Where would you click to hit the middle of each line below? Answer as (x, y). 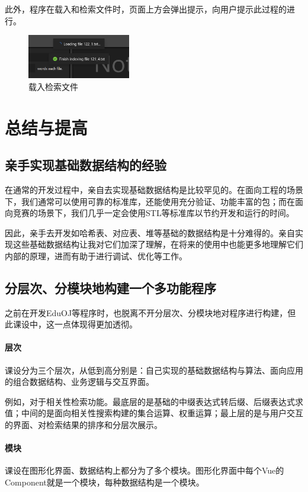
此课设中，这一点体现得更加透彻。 (71, 324)
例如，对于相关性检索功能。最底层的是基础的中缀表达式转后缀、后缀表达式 (150, 401)
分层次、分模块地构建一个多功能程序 (110, 287)
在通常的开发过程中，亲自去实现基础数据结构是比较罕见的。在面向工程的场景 (154, 189)
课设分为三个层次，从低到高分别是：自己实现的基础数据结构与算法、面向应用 (154, 370)
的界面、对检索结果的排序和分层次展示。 (84, 425)
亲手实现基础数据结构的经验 (86, 165)
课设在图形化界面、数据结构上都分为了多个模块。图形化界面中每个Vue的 (145, 470)
